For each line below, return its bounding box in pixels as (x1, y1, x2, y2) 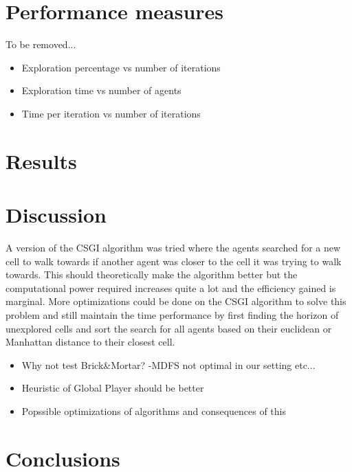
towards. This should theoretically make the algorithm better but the (5, 267, 298, 282)
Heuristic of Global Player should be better (21, 381, 204, 395)
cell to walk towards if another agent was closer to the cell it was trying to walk (5, 254, 342, 268)
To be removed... (5, 37, 76, 52)
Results (5, 146, 77, 175)
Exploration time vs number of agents (21, 83, 181, 98)
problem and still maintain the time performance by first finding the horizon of (5, 307, 339, 322)
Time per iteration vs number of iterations (21, 106, 201, 120)
